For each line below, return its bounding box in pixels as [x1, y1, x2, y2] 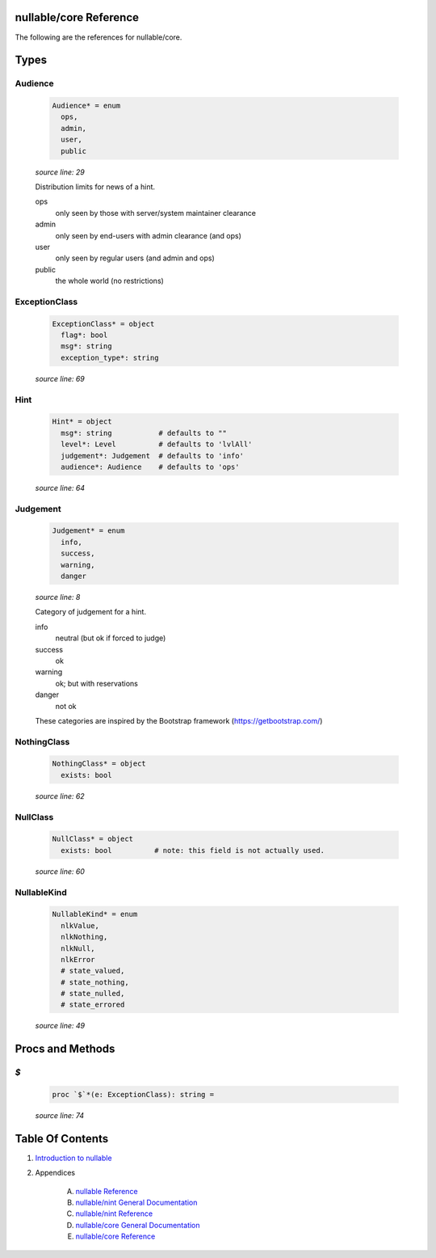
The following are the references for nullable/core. [15, 32, 182, 42]
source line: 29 [35, 167, 85, 177]
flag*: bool [61, 331, 108, 340]
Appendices [35, 1168, 76, 1178]
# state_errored [61, 1000, 125, 1010]
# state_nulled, [61, 989, 125, 998]
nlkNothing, [61, 932, 108, 942]
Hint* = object [52, 417, 112, 426]
